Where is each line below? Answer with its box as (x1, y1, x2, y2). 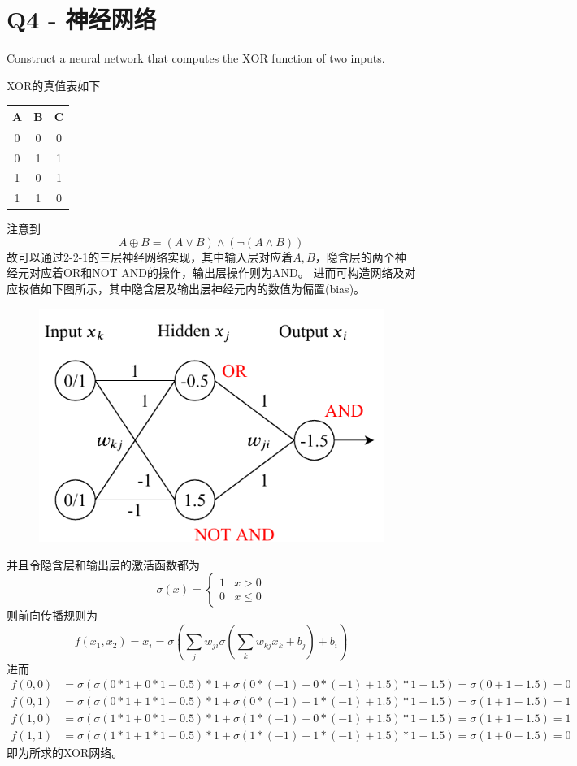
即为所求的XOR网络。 (7, 744, 124, 761)
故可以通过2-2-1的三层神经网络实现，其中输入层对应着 (7, 248, 293, 265)
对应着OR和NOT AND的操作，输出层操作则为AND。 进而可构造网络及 (28, 264, 405, 281)
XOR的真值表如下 (7, 76, 101, 93)
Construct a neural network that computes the (7, 50, 239, 67)
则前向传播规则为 (7, 607, 98, 624)
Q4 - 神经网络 (7, 2, 157, 36)
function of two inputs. (271, 50, 385, 67)
